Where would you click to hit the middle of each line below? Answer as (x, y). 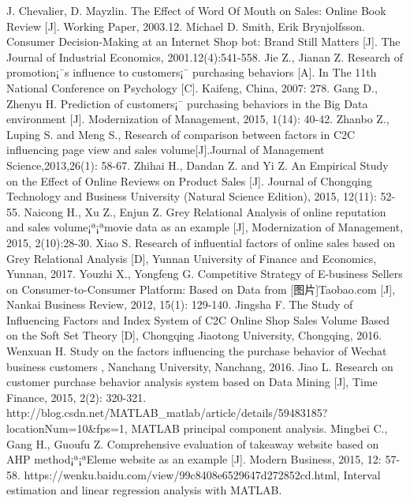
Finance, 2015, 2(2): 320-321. (76, 397)
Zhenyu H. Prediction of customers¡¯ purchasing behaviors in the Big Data (187, 103)
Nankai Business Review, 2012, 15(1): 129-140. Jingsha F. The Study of (180, 304)
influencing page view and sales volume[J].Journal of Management (166, 150)
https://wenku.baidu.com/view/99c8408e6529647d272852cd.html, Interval (202, 474)
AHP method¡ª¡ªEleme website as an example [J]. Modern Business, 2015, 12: (194, 459)
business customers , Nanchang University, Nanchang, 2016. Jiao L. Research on (200, 366)
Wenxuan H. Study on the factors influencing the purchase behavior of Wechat (197, 351)
